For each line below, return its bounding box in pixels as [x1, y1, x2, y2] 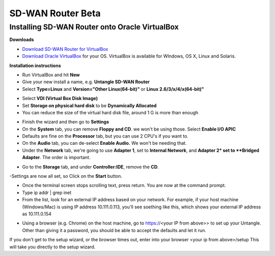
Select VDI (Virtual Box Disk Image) [22, 95, 98, 102]
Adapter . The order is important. [22, 154, 91, 161]
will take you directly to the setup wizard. [9, 244, 96, 250]
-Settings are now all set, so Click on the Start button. [9, 173, 122, 179]
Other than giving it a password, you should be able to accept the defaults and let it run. [22, 227, 206, 233]
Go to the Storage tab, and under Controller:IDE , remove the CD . [22, 164, 159, 170]
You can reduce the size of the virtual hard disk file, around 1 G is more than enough [22, 109, 199, 115]
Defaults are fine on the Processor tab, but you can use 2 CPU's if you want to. [22, 133, 188, 139]
